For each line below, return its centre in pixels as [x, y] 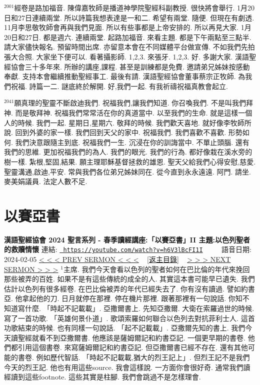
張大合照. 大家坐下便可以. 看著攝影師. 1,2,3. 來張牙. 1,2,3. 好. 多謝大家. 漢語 [126, 56]
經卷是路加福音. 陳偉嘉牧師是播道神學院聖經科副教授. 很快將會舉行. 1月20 [134, 7]
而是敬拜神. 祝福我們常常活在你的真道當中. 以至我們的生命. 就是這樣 [127, 112]
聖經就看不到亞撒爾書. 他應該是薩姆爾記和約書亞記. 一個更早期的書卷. [131, 337]
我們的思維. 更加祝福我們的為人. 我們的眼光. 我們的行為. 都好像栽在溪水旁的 [128, 152]
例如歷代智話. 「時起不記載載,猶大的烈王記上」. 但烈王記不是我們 [143, 357]
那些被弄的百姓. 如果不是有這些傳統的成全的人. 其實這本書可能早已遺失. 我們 [129, 279]
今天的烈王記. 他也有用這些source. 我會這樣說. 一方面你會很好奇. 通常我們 [124, 367]
